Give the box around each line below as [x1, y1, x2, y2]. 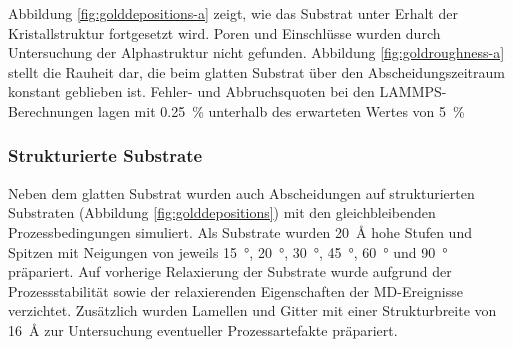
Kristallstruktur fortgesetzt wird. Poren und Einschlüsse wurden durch [8, 22, 441, 43]
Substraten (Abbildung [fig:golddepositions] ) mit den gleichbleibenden [8, 202, 436, 223]
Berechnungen [8, 100, 94, 121]
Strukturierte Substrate [8, 143, 203, 168]
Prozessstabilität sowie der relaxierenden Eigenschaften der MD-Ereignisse [8, 280, 463, 301]
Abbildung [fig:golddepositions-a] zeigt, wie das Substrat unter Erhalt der [8, 3, 458, 23]
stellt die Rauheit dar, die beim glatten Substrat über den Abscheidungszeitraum [8, 61, 505, 82]
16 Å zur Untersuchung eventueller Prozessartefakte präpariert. [8, 319, 398, 340]
